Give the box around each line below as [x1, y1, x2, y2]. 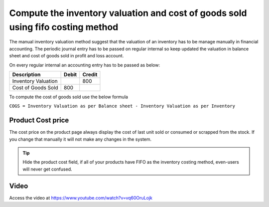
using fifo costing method [9, 21, 119, 32]
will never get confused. [22, 166, 72, 172]
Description [12, 71, 41, 78]
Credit [82, 71, 98, 78]
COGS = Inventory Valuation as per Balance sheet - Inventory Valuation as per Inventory [9, 103, 235, 109]
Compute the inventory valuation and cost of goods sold [9, 7, 247, 18]
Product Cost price [9, 116, 69, 125]
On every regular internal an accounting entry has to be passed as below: [9, 62, 160, 68]
